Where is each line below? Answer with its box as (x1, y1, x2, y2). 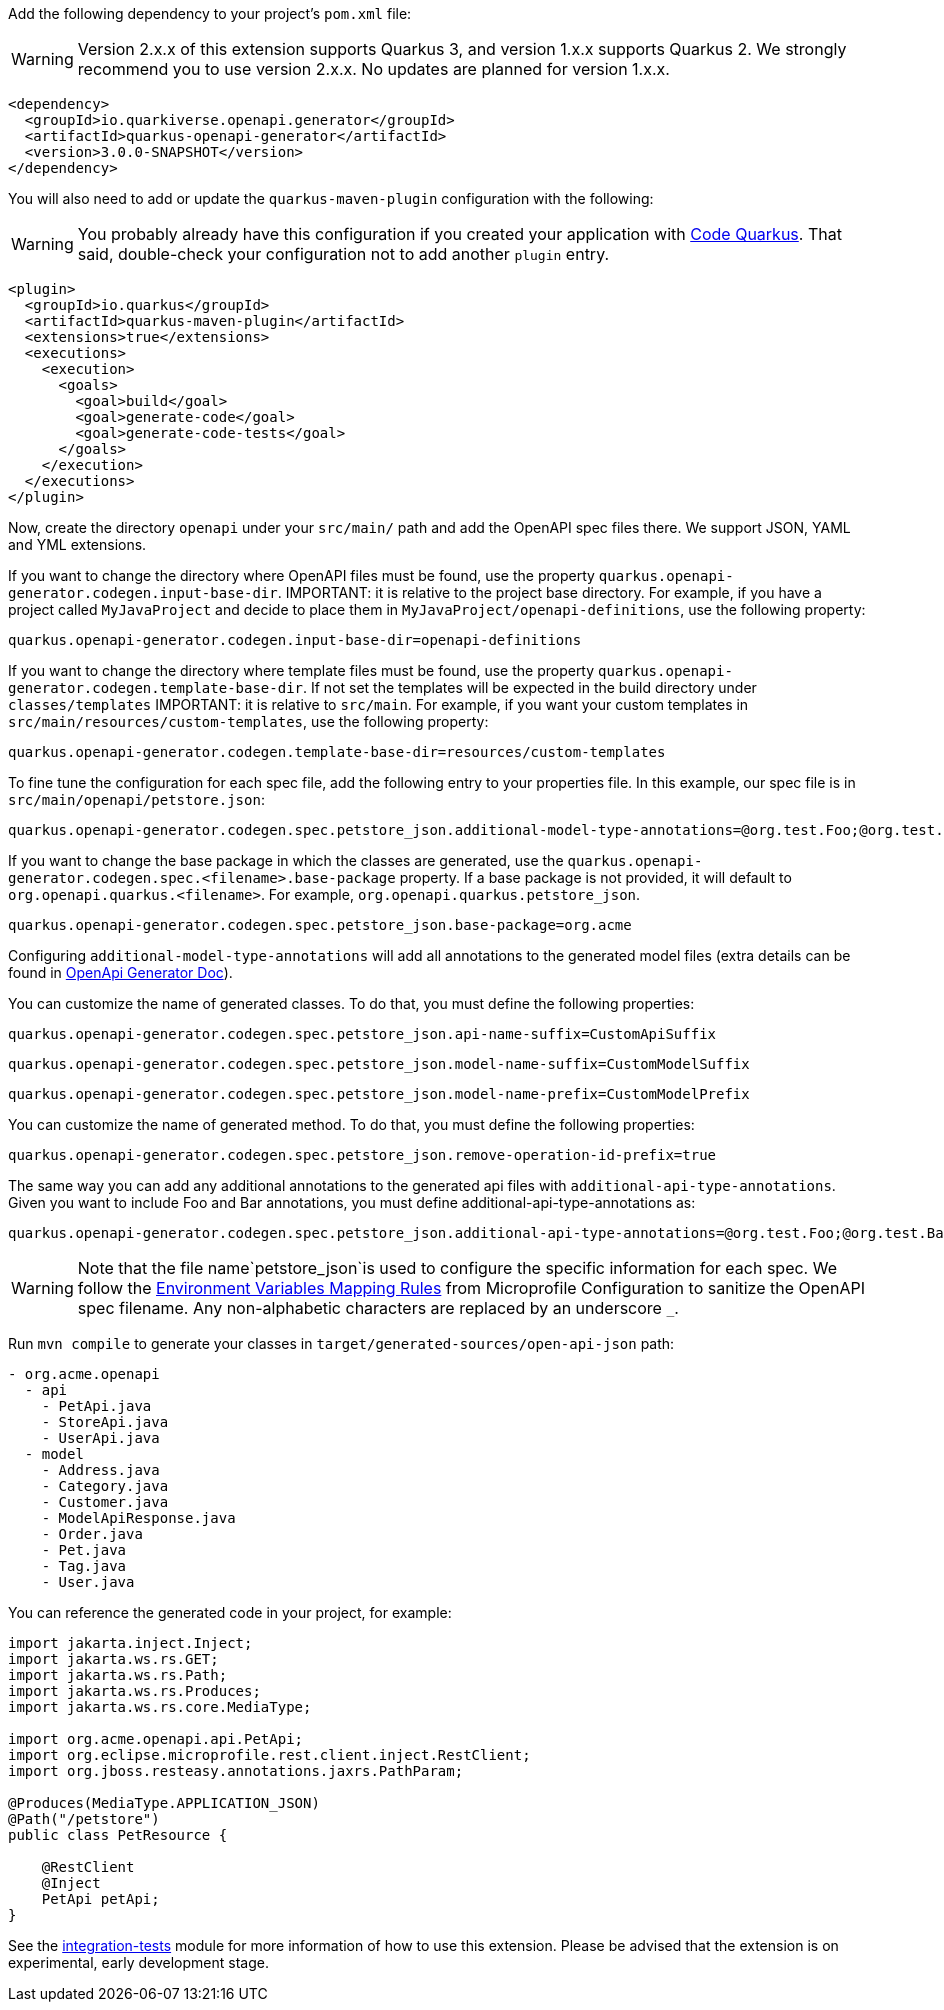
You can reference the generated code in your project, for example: (8, 1604, 452, 1621)
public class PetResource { (8, 1827, 228, 1843)
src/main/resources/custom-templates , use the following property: (8, 713, 489, 730)
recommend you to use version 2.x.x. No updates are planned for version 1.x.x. (77, 59, 670, 79)
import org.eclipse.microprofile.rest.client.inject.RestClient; (8, 1747, 531, 1763)
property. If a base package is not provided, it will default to (399, 869, 792, 886)
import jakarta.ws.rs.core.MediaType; (8, 1699, 312, 1715)
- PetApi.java (41, 1398, 152, 1414)
